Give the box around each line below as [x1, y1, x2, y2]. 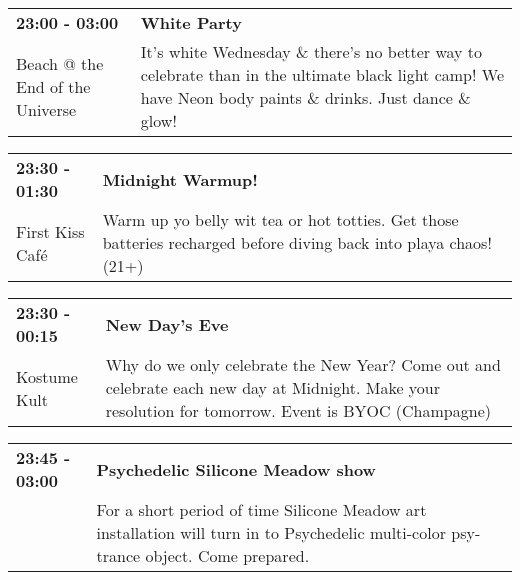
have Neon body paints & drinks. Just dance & [140, 86, 471, 109]
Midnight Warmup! [102, 167, 258, 191]
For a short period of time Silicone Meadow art [96, 498, 427, 521]
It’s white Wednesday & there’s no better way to [140, 40, 483, 63]
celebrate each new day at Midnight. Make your [105, 376, 441, 399]
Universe [16, 97, 77, 121]
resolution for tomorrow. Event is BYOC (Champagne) [105, 399, 491, 422]
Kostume [16, 364, 78, 388]
